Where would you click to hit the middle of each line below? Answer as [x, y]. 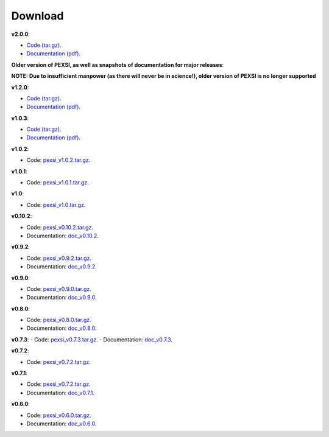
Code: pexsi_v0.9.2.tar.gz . [59, 258]
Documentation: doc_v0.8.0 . [62, 328]
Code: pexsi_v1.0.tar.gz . [56, 205]
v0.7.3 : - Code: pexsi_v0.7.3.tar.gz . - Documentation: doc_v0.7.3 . [92, 339]
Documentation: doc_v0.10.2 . [62, 236]
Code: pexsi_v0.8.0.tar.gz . [59, 320]
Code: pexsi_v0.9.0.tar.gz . [59, 288]
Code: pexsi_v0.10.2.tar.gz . [60, 227]
